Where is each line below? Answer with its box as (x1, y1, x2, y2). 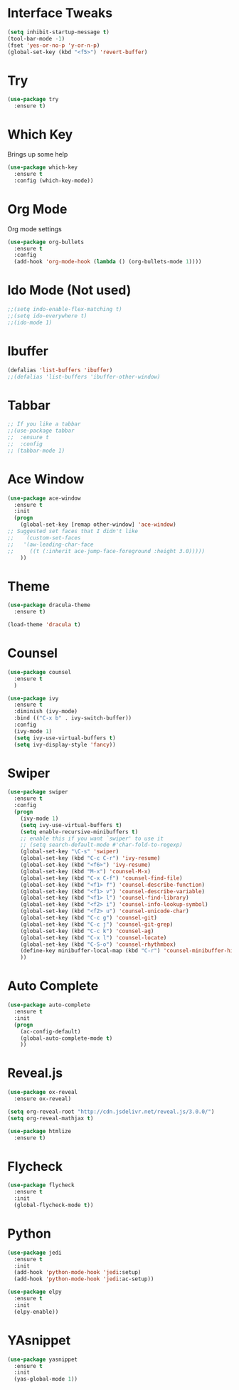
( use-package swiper (7, 789, 69, 796)
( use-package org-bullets (7, 238, 84, 246)
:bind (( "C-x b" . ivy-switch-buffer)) (14, 715, 132, 722)
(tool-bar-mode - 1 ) (7, 35, 65, 42)
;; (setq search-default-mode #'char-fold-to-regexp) (20, 841, 183, 848)
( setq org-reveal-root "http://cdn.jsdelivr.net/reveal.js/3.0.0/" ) (7, 1108, 215, 1115)
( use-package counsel (7, 668, 72, 675)
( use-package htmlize (7, 1127, 72, 1134)
